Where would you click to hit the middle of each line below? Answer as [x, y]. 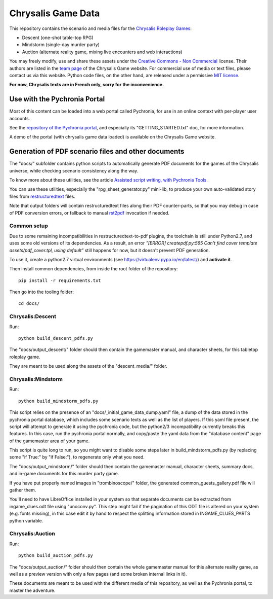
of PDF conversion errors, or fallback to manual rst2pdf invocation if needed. [89, 213]
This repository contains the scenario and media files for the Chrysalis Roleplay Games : [101, 28]
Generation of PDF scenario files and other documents [97, 151]
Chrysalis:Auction [32, 534]
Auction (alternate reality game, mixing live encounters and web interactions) [102, 52]
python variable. [26, 520]
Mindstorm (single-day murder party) [61, 45]
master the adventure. [32, 590]
